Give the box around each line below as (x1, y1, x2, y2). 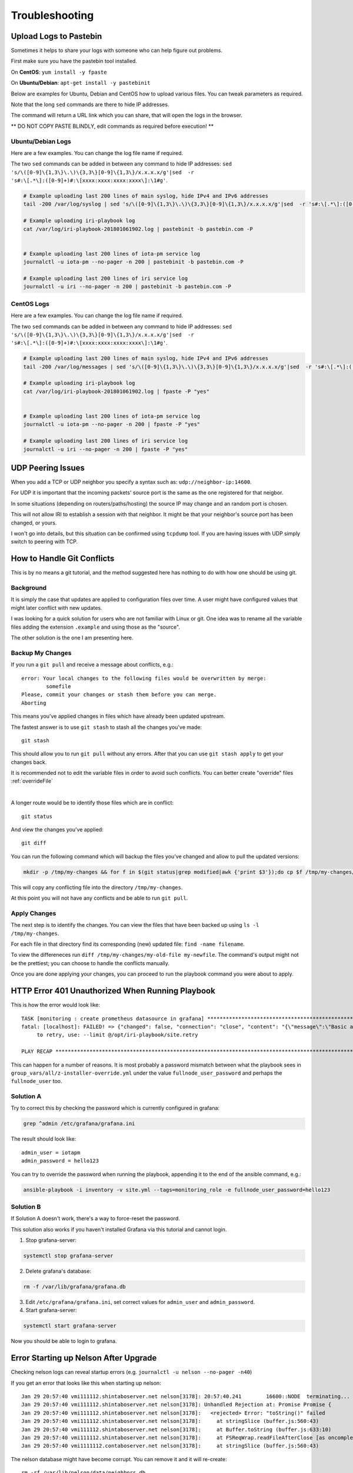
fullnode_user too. (11, 1078, 62, 1085)
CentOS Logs (11, 299, 49, 308)
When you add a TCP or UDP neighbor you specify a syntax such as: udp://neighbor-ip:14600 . (11, 478, 252, 486)
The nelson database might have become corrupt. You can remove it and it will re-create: (11, 1455, 227, 1462)
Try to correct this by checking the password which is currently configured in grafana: (11, 1105, 220, 1112)
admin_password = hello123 (21, 1158, 99, 1164)
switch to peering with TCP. (11, 538, 78, 545)
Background (11, 584, 47, 592)
